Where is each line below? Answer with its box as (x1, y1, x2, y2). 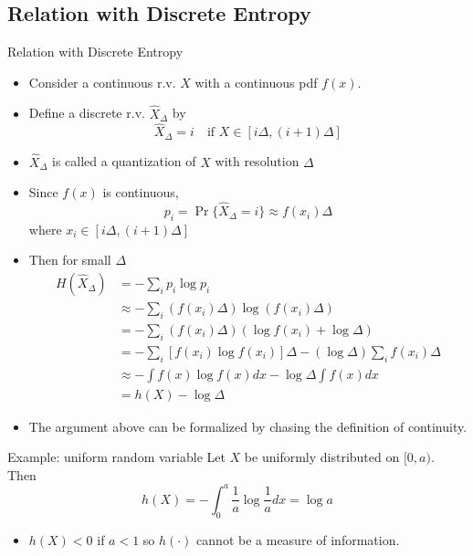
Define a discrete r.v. (28, 103, 145, 122)
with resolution (215, 152, 300, 171)
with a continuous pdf (194, 72, 318, 91)
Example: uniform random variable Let (7, 447, 226, 467)
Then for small (28, 250, 111, 269)
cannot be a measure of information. (196, 530, 400, 549)
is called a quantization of (52, 152, 196, 171)
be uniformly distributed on (244, 447, 400, 467)
